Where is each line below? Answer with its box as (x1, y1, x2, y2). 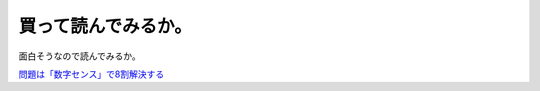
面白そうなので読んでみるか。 (18, 50, 142, 62)
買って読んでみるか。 (18, 15, 192, 37)
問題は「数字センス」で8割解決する (18, 68, 165, 80)
